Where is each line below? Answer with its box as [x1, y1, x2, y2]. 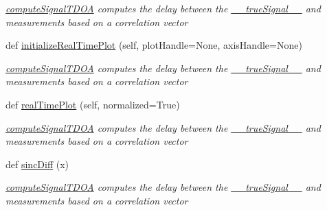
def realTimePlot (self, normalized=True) [5, 97, 180, 111]
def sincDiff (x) [5, 156, 69, 171]
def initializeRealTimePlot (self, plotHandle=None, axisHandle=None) [5, 38, 302, 52]
